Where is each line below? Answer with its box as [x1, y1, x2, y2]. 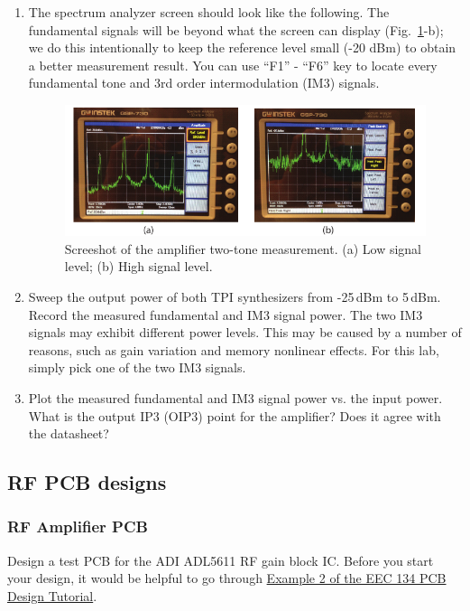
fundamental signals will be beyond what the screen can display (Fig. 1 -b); [28, 20, 444, 39]
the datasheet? [28, 424, 109, 443]
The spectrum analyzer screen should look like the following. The [28, 3, 390, 21]
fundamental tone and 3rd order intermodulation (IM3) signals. [28, 73, 380, 92]
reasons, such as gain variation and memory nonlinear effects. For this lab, [28, 340, 439, 359]
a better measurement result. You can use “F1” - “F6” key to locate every [28, 55, 438, 74]
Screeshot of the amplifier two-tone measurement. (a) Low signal [64, 239, 422, 258]
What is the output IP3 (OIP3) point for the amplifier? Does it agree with [28, 406, 441, 425]
